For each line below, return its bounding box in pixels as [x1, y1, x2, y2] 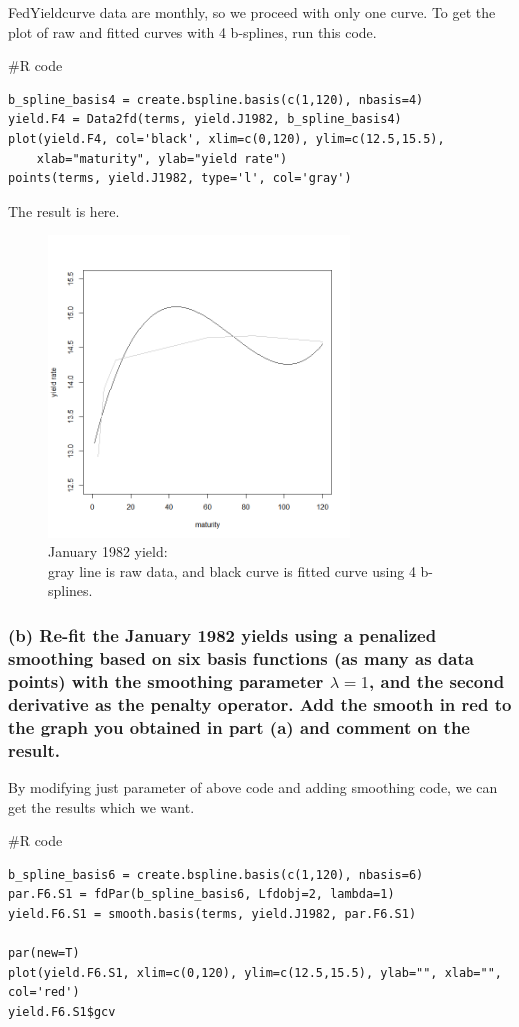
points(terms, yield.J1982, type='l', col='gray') [8, 171, 352, 186]
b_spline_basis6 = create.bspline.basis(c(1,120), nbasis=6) [8, 867, 424, 882]
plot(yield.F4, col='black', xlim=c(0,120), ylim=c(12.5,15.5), [8, 131, 445, 146]
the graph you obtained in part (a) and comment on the [8, 714, 470, 739]
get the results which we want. [8, 796, 195, 817]
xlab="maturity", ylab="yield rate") [36, 151, 288, 166]
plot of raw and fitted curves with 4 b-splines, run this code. [8, 21, 377, 42]
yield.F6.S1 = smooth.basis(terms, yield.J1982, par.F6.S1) [8, 906, 417, 921]
